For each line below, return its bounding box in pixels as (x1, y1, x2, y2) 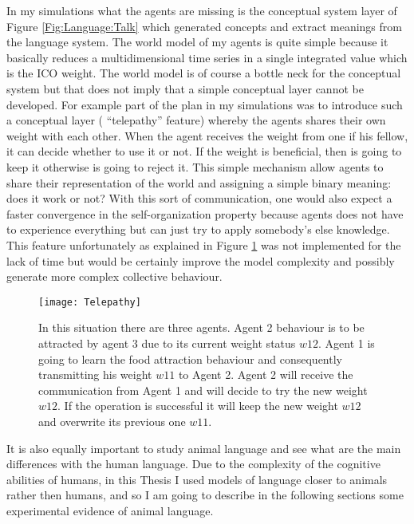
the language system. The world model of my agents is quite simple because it (6, 33, 388, 50)
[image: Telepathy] (38, 296, 141, 308)
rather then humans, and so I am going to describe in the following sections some (6, 487, 404, 503)
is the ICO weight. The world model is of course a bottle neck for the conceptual (6, 65, 401, 81)
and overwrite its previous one (38, 412, 186, 429)
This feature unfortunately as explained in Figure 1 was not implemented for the (6, 236, 401, 253)
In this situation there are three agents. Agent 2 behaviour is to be (38, 319, 365, 336)
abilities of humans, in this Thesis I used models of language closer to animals (6, 471, 388, 487)
